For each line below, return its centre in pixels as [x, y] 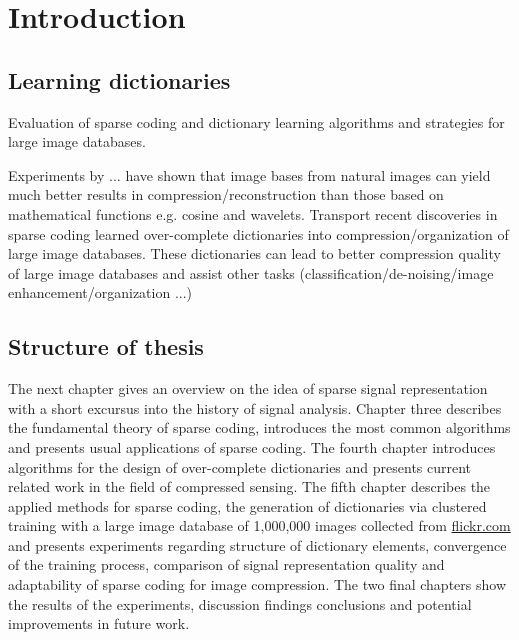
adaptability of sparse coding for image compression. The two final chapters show [257, 584]
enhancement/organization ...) [100, 292]
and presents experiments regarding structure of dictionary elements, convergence [257, 544]
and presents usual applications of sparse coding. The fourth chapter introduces [252, 446]
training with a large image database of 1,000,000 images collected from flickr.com [259, 525]
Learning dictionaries [119, 79]
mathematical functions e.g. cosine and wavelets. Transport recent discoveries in [253, 213]
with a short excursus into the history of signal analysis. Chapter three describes [255, 407]
